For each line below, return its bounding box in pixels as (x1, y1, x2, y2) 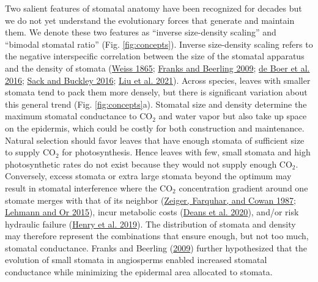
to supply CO (5, 146, 56, 158)
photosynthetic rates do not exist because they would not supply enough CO (5, 157, 292, 170)
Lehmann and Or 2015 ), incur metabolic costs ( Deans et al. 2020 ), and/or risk (5, 206, 299, 218)
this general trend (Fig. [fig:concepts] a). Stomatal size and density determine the (5, 97, 307, 110)
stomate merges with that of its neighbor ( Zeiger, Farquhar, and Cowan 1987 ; (5, 193, 296, 206)
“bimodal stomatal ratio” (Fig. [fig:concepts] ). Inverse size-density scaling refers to (5, 37, 313, 50)
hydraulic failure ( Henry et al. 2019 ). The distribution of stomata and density (5, 217, 296, 230)
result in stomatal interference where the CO (5, 181, 173, 194)
